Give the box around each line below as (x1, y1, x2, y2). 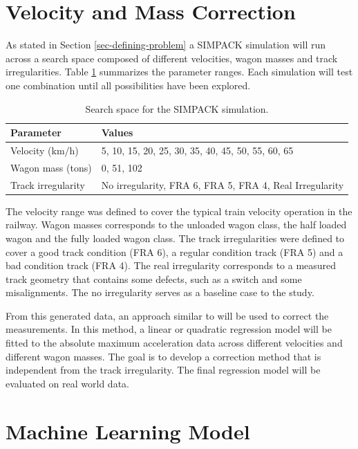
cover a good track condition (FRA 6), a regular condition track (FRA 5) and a (6, 244, 343, 259)
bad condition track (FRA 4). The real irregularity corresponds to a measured (6, 258, 337, 273)
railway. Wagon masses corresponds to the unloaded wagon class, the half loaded (6, 217, 347, 232)
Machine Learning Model (6, 416, 250, 445)
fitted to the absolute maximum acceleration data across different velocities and (6, 336, 343, 350)
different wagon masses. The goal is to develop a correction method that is (6, 349, 321, 363)
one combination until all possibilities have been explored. (6, 77, 251, 92)
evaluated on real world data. (6, 376, 129, 390)
